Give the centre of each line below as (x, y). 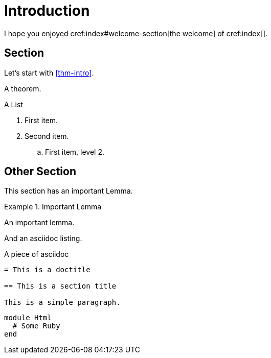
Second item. (47, 136)
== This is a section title (60, 286)
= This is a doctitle (47, 270)
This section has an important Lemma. (69, 191)
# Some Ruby (36, 326)
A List (14, 104)
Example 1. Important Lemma (53, 207)
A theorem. (23, 88)
